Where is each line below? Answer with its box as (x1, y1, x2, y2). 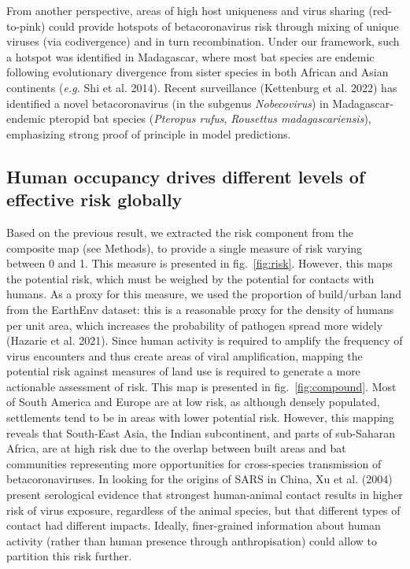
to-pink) (6, 17, 46, 34)
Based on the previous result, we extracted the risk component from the (6, 224, 353, 240)
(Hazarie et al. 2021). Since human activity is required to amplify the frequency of (6, 332, 403, 349)
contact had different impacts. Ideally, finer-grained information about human (6, 517, 381, 534)
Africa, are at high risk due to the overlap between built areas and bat (6, 440, 346, 456)
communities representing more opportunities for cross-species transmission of (6, 455, 382, 471)
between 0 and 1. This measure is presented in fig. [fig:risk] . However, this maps (6, 255, 393, 272)
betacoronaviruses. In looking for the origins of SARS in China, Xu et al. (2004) (6, 471, 393, 487)
